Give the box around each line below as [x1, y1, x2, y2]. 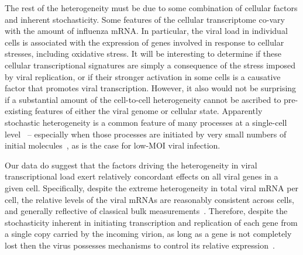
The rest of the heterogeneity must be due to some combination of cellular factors [5, 2, 298, 13]
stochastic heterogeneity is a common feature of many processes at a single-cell [5, 116, 287, 128]
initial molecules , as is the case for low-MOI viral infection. [5, 139, 221, 151]
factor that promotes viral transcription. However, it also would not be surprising [5, 82, 297, 94]
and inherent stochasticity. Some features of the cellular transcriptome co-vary [5, 13, 285, 25]
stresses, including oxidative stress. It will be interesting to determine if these [5, 47, 281, 60]
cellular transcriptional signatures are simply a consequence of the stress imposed [5, 58, 296, 71]
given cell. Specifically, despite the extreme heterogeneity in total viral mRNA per [5, 181, 299, 194]
